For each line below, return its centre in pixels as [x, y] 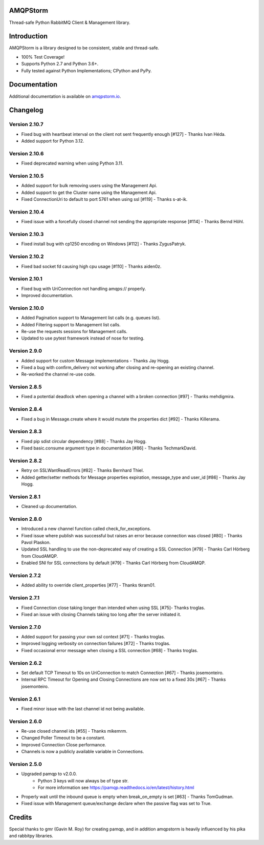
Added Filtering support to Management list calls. [71, 324]
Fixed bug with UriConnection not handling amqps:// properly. [84, 289]
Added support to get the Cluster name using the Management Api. [89, 192]
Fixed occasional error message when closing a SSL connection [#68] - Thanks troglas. [110, 650]
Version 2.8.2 [25, 461]
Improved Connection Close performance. [64, 744]
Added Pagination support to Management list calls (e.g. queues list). [91, 318]
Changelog [26, 110]
